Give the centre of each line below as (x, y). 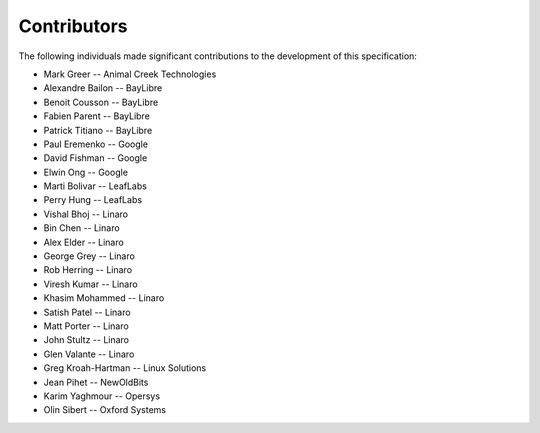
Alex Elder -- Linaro (83, 242)
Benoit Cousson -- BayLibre (101, 102)
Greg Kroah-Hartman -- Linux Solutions (125, 368)
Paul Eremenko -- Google (96, 144)
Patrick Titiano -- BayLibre (98, 130)
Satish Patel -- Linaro (87, 312)
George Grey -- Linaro (89, 256)
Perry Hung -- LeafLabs (93, 200)
